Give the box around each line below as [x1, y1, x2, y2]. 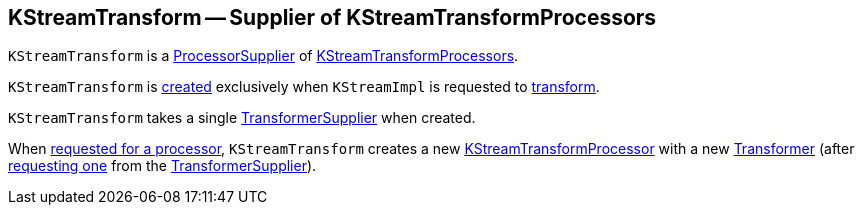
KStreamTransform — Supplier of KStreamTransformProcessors [8, 5, 657, 30]
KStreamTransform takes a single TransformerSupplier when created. [8, 109, 476, 127]
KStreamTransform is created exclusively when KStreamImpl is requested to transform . [8, 78, 600, 96]
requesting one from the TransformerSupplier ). [8, 157, 317, 175]
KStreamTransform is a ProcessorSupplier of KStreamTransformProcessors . [8, 47, 519, 65]
